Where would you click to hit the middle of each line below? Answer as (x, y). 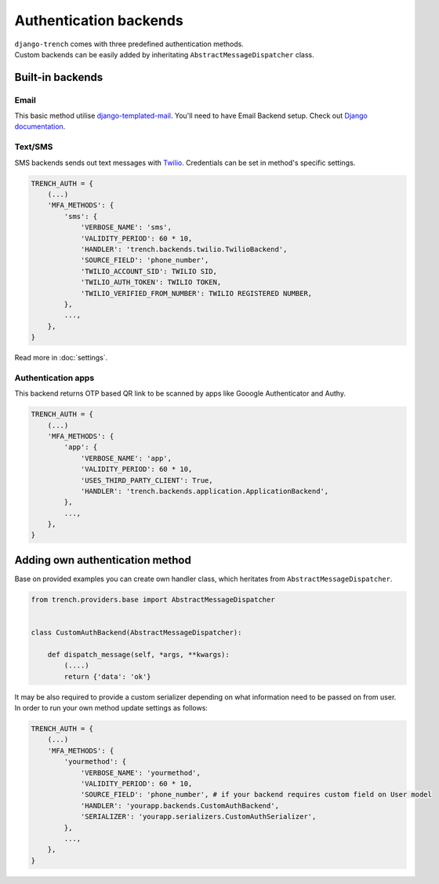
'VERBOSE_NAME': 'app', (126, 458)
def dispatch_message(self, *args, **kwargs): (139, 654)
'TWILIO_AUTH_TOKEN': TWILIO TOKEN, (151, 282)
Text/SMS (34, 147)
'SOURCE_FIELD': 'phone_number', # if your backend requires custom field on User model (256, 795)
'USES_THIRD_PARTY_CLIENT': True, (147, 480)
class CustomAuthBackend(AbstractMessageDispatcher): (136, 633)
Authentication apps (54, 378)
